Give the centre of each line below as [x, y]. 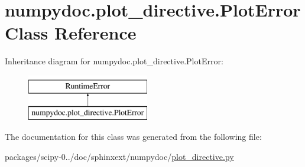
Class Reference [71, 33]
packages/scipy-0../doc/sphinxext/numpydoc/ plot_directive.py [119, 156]
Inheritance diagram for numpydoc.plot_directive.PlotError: [114, 61]
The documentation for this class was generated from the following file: [133, 137]
